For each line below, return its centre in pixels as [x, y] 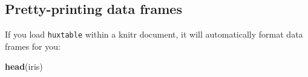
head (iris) [24, 66]
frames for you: [33, 46]
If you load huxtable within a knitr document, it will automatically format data [154, 34]
